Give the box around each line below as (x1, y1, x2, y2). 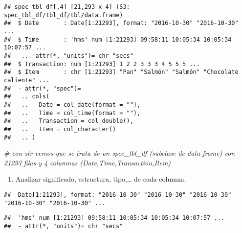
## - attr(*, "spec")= (4, 85, 81, 92)
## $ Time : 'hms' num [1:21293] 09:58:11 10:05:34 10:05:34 (4, 36, 232, 43)
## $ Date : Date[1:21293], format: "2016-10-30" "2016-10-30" (4, 20, 239, 27)
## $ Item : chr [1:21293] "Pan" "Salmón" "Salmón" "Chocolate (4, 69, 239, 76)
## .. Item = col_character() (4, 125, 116, 133)
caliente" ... (4, 76, 50, 84)
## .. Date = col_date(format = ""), (4, 101, 141, 108)
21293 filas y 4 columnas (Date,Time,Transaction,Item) (4, 157, 171, 167)
